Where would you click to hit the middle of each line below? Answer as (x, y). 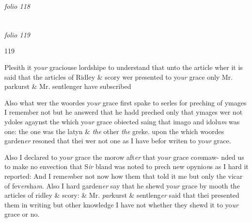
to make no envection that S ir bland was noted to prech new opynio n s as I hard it (126, 166)
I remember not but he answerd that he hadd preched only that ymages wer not (124, 112)
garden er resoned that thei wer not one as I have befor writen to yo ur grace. (118, 141)
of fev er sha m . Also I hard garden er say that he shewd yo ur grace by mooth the (122, 185)
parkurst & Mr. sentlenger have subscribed (68, 86)
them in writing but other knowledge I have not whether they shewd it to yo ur (122, 204)
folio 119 (17, 34)
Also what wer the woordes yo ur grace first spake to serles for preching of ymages (126, 102)
